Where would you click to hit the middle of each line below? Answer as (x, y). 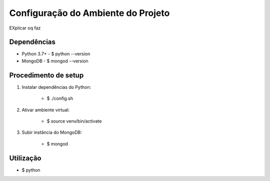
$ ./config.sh (60, 98)
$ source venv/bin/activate (74, 121)
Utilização (25, 158)
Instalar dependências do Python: (56, 87)
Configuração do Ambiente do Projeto (89, 13)
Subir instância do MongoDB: (52, 133)
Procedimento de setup (46, 75)
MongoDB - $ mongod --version (55, 61)
